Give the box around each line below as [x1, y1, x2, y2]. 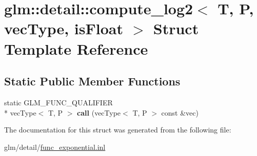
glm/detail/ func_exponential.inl [4, 141, 106, 152]
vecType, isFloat [4, 18, 123, 39]
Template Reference [4, 38, 148, 59]
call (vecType [77, 107, 121, 118]
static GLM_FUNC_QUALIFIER [4, 97, 113, 107]
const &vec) [161, 107, 199, 118]
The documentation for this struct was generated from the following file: [4, 124, 231, 135]
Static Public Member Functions [4, 73, 181, 89]
